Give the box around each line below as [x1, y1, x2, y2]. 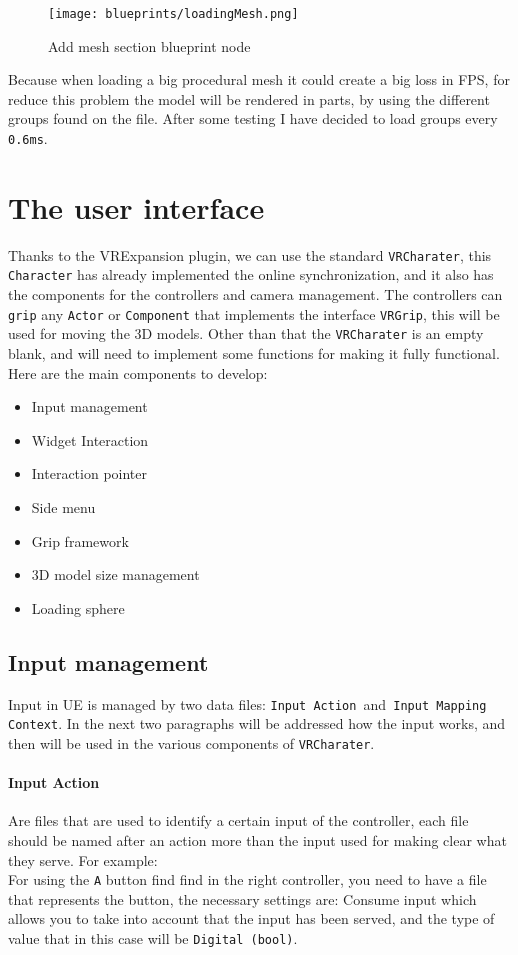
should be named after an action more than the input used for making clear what [8, 829, 507, 850]
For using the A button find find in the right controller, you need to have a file [8, 869, 487, 890]
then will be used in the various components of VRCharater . [8, 732, 375, 753]
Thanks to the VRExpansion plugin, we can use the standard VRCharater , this [8, 244, 492, 265]
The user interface [8, 186, 265, 227]
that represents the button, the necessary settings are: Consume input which [8, 888, 477, 909]
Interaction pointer [31, 463, 148, 484]
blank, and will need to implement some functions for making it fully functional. [8, 343, 500, 364]
